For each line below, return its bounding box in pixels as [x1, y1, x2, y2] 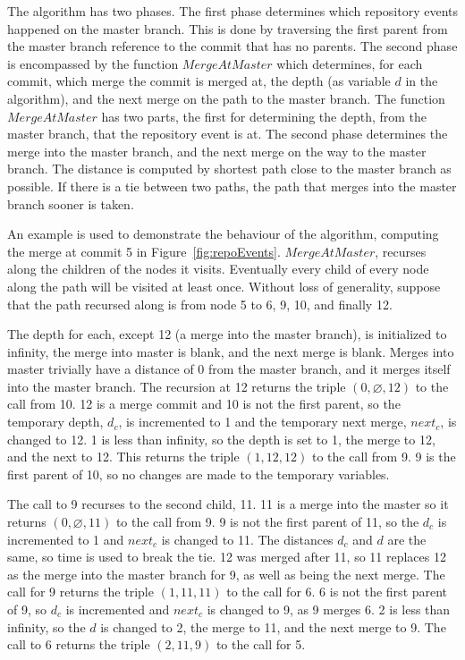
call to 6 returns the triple [7, 635, 150, 654]
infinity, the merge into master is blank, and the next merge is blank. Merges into [7, 342, 454, 360]
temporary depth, [7, 412, 104, 431]
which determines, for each [276, 54, 423, 72]
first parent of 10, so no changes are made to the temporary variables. [7, 464, 390, 483]
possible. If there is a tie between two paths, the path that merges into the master [7, 176, 457, 195]
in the [405, 72, 438, 90]
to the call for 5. [216, 635, 306, 654]
